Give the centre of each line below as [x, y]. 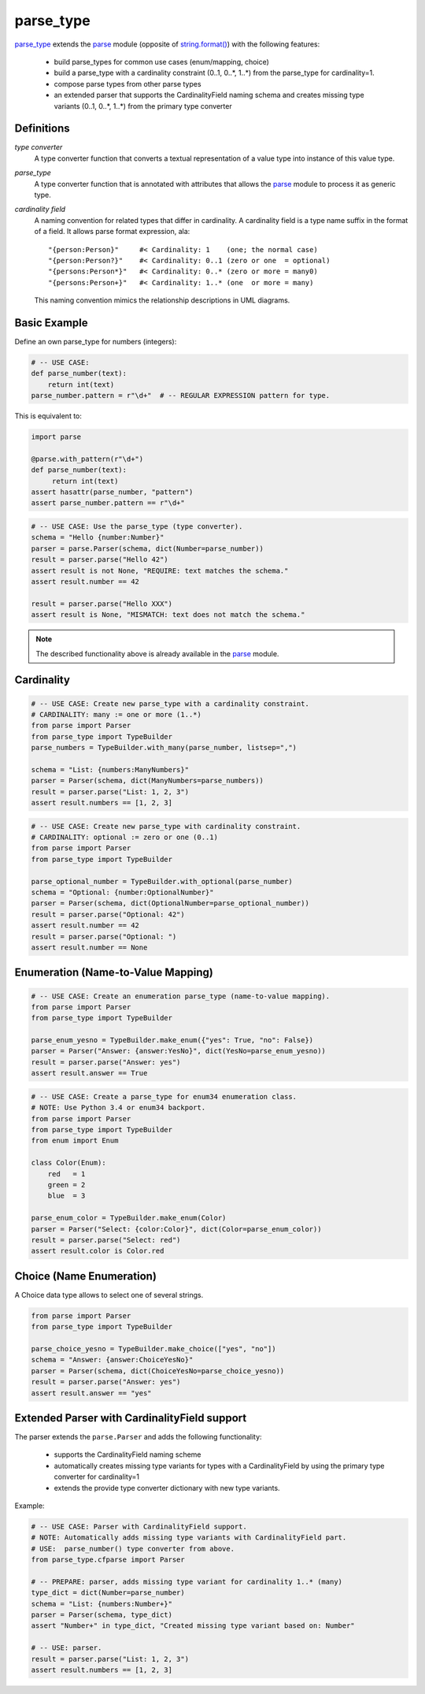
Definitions [42, 129]
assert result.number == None [89, 947]
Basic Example [51, 323]
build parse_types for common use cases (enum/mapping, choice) [161, 61]
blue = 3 [67, 1196]
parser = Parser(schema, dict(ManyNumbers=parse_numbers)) [147, 781]
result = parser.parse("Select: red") [106, 1240]
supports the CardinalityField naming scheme [128, 1454]
